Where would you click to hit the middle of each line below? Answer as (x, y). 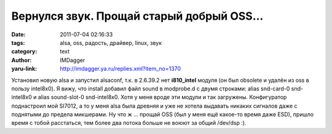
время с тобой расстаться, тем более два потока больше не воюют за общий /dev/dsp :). (129, 123)
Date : (18, 34)
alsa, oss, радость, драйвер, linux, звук (111, 42)
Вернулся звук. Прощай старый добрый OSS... (137, 16)
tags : (18, 42)
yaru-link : (24, 69)
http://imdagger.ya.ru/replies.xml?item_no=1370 (121, 69)
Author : (22, 60)
